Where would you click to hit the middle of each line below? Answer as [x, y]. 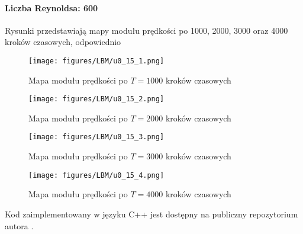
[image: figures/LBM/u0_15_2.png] [96, 99]
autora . [19, 225]
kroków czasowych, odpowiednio [63, 42]
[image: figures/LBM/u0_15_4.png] [96, 175]
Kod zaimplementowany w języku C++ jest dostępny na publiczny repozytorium [151, 214]
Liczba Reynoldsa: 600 [51, 7]
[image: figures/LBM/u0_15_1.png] [96, 61]
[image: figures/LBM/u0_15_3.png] [96, 137]
